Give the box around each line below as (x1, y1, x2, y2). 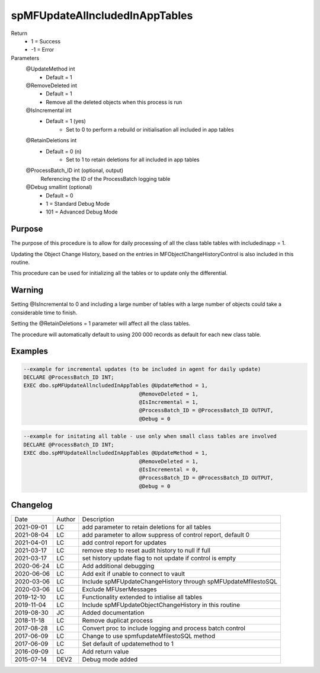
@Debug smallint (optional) (25, 184, 92, 191)
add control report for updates (82, 538, 167, 547)
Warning (11, 285, 44, 295)
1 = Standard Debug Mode (46, 200, 110, 207)
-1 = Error (31, 46, 55, 53)
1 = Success (31, 37, 61, 44)
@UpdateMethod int (25, 65, 75, 72)
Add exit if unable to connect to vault (82, 570, 185, 578)
